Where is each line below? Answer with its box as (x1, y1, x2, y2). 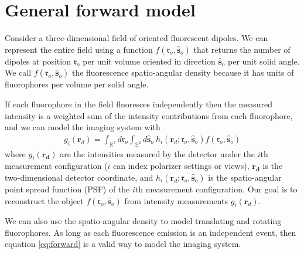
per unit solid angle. (228, 55, 300, 67)
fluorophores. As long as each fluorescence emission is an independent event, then (5, 226, 296, 238)
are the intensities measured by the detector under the (60, 147, 255, 160)
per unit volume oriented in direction (83, 55, 216, 67)
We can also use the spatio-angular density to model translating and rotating (5, 215, 282, 227)
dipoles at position (5, 55, 71, 67)
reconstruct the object (5, 194, 84, 206)
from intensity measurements (124, 194, 228, 206)
